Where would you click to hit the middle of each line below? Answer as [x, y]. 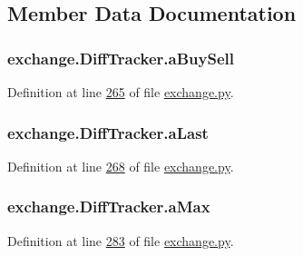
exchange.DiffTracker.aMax [109, 207]
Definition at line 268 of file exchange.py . [121, 166]
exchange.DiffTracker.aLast [108, 132]
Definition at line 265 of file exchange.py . [121, 92]
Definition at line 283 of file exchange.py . [121, 240]
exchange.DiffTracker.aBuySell [121, 58]
